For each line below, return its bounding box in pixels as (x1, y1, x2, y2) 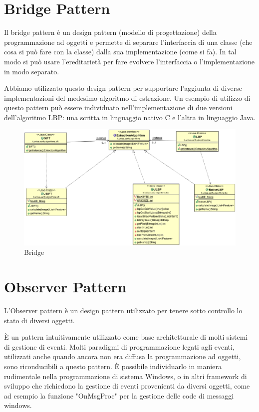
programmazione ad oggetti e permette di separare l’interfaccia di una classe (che (4, 36, 253, 47)
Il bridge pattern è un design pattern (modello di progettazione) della (4, 27, 217, 37)
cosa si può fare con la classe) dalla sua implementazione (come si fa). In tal (4, 46, 237, 57)
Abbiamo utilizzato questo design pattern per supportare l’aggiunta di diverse (4, 83, 242, 93)
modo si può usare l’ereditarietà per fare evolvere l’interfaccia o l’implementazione (4, 56, 255, 66)
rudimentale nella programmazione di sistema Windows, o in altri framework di (4, 371, 247, 381)
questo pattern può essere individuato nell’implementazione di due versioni (4, 102, 233, 113)
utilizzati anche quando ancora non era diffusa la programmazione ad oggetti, (4, 351, 241, 362)
